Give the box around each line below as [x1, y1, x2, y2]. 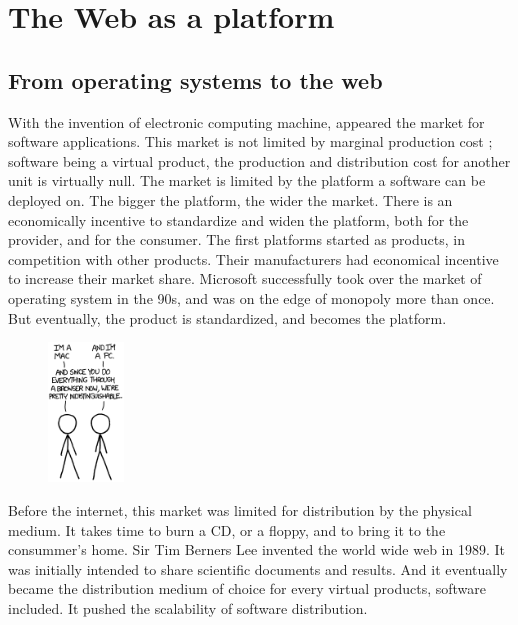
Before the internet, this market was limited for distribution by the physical [8, 500, 472, 521]
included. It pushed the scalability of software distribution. [8, 597, 368, 618]
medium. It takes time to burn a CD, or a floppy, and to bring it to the [8, 519, 446, 540]
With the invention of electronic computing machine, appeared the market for [8, 111, 485, 132]
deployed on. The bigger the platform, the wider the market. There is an [8, 189, 453, 210]
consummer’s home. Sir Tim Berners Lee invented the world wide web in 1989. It [8, 539, 505, 560]
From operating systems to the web [8, 64, 383, 95]
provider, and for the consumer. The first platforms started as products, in [8, 229, 465, 250]
